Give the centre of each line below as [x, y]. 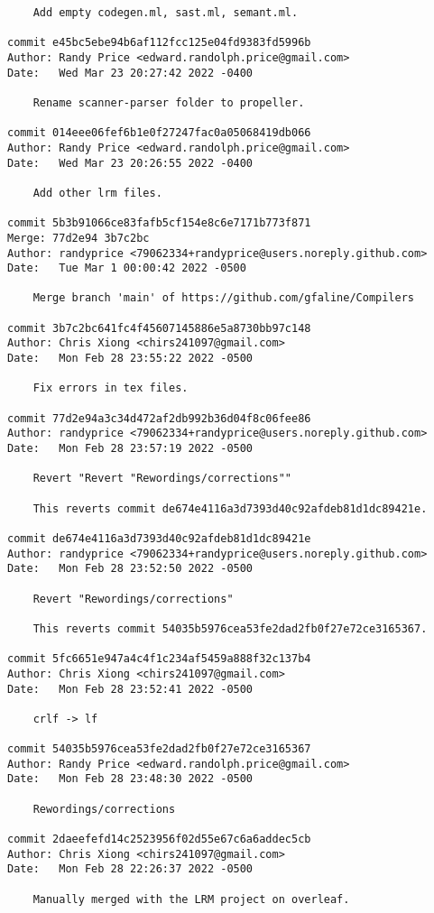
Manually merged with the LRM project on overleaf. [191, 899]
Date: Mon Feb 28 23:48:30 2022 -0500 [130, 779]
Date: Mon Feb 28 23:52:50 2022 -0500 [130, 569]
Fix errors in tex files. [111, 388]
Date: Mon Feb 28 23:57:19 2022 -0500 [130, 449]
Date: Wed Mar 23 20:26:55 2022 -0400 [130, 163]
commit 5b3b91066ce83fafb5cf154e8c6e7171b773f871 [159, 223]
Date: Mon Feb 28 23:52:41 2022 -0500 [130, 689]
